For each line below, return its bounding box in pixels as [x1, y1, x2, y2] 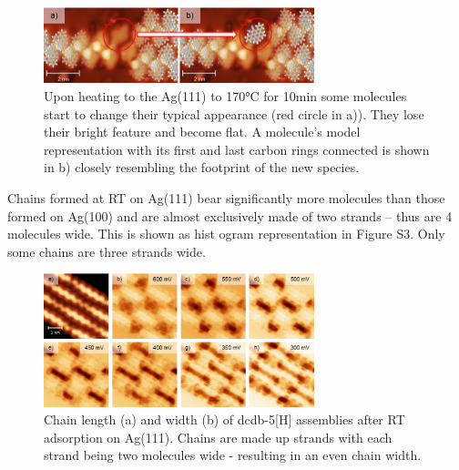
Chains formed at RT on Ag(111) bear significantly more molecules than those [7, 189, 445, 207]
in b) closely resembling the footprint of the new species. [44, 158, 360, 177]
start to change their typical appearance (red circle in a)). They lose [44, 104, 424, 123]
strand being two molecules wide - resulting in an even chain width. [44, 445, 422, 465]
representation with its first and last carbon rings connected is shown [44, 139, 430, 158]
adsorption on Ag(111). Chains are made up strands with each [44, 427, 393, 446]
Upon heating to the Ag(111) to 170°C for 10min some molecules [44, 87, 407, 106]
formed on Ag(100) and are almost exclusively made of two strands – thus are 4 [7, 206, 453, 225]
